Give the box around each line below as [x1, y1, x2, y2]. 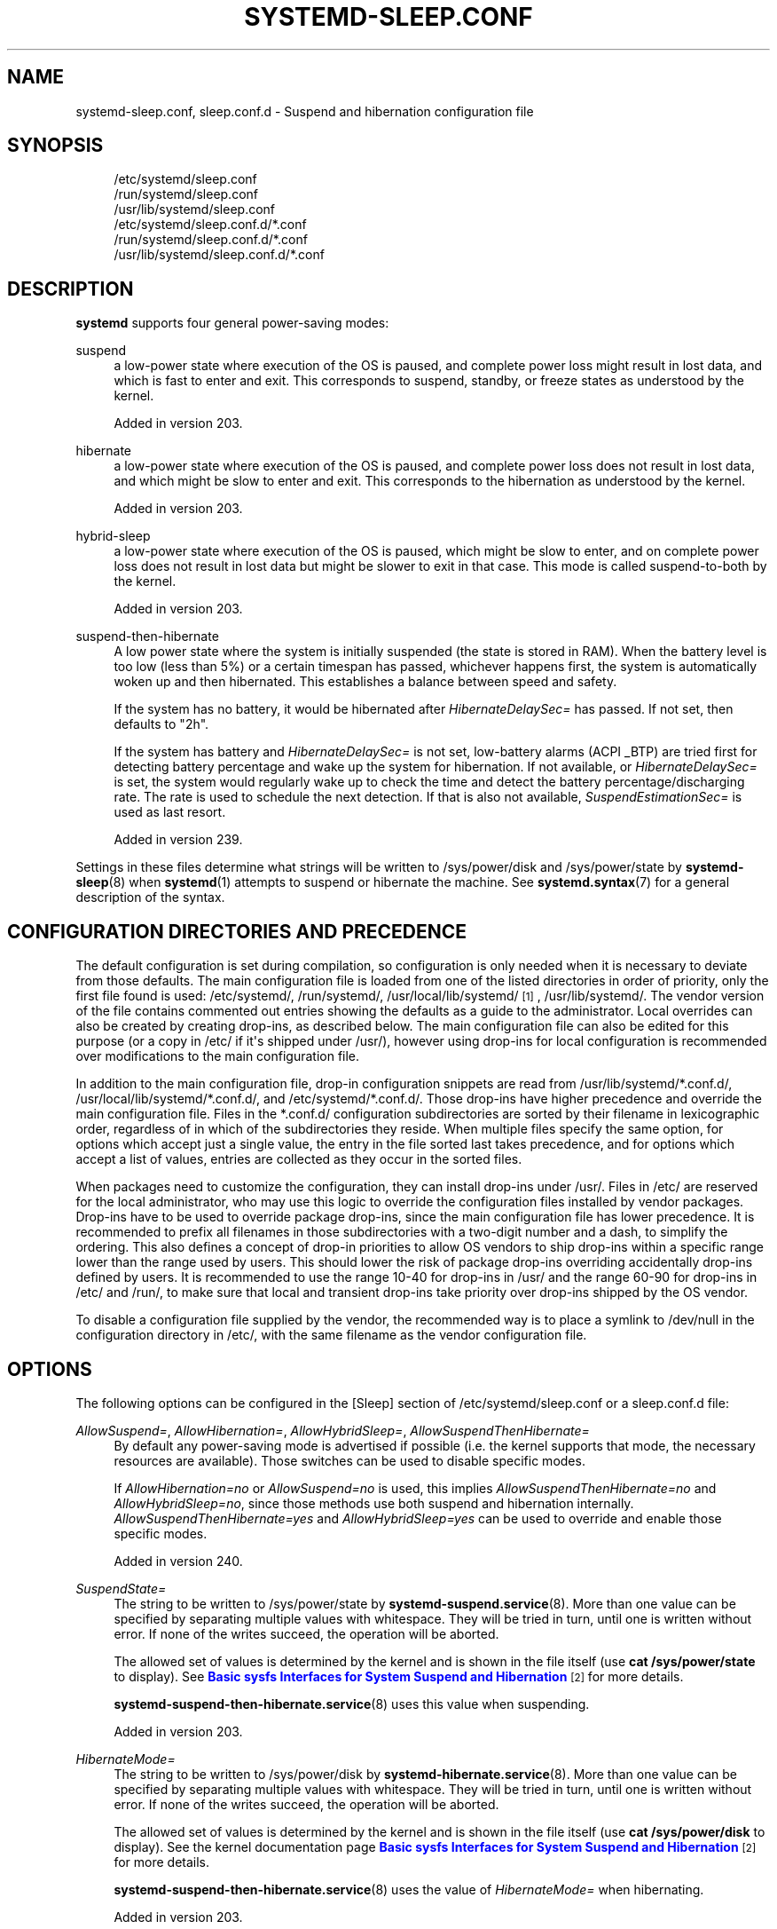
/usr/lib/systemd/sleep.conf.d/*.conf [114, 247, 325, 263]
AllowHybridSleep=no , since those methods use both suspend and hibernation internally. [114, 1495, 634, 1511]
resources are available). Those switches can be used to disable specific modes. [114, 1452, 585, 1468]
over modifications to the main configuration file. [75, 1048, 360, 1064]
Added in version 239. [114, 832, 243, 848]
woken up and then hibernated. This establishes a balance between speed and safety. [114, 674, 617, 690]
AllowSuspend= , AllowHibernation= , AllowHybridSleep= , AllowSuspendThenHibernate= [75, 1422, 590, 1438]
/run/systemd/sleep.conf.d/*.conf [114, 232, 308, 248]
